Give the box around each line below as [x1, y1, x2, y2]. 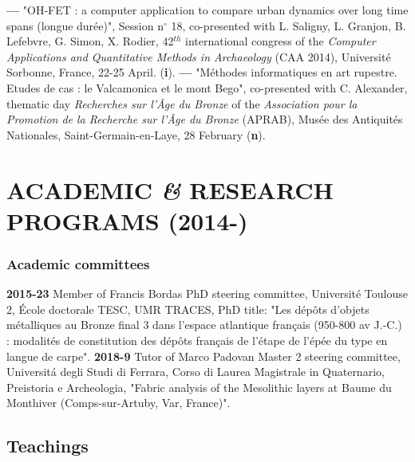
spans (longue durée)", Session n [6, 17, 164, 33]
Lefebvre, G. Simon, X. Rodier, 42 [6, 33, 174, 49]
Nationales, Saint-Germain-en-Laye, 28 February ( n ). [6, 126, 266, 143]
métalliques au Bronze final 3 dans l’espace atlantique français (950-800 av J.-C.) [6, 316, 402, 333]
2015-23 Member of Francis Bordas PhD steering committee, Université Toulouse [6, 285, 409, 302]
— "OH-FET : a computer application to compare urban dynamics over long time [6, 2, 409, 18]
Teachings [6, 433, 89, 458]
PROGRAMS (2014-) [6, 204, 248, 237]
